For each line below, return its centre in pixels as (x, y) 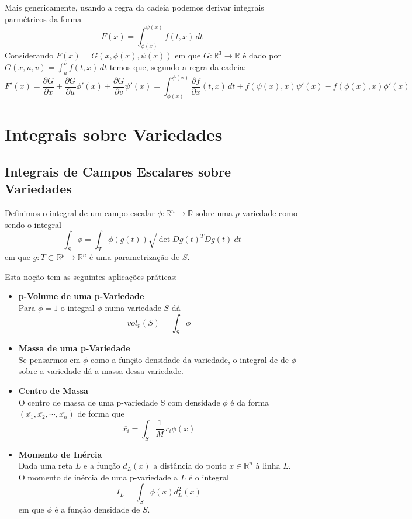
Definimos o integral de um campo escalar (80, 213)
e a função (102, 466)
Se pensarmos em (49, 359)
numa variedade (133, 307)
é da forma (250, 402)
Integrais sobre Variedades (114, 134)
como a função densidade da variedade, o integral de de (190, 359)
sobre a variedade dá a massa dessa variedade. (101, 371)
